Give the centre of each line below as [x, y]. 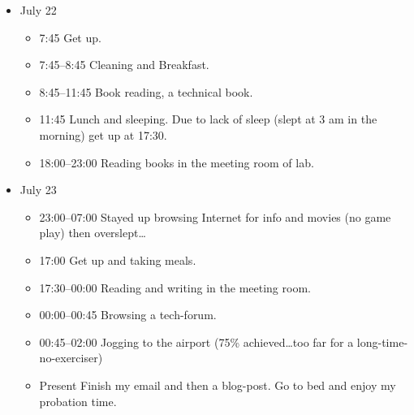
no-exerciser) [71, 358]
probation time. [78, 401]
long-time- [382, 342]
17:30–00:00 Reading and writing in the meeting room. [175, 287]
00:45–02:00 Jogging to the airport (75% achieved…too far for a [196, 342]
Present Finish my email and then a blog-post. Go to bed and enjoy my [218, 385]
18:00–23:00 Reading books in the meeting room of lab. [177, 162]
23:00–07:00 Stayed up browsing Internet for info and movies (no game [215, 216]
